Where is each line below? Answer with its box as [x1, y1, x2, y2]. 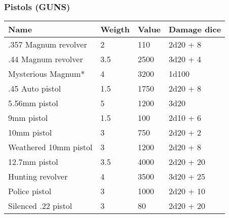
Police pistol [8, 185, 52, 197]
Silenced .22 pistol [8, 200, 72, 212]
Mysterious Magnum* [8, 68, 85, 80]
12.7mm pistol [8, 156, 58, 168]
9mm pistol [8, 112, 48, 124]
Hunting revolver [8, 170, 68, 183]
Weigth [100, 23, 130, 35]
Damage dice [169, 23, 221, 35]
